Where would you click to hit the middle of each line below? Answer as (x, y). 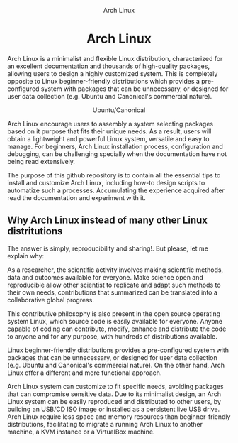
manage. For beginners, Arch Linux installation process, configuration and (115, 146)
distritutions (35, 231)
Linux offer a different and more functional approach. (85, 373)
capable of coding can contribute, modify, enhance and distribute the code (117, 329)
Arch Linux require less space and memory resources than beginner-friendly (119, 416)
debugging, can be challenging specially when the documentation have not (117, 154)
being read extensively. (41, 161)
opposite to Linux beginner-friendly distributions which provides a (104, 81)
